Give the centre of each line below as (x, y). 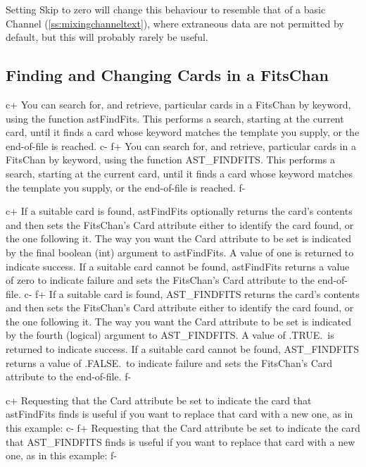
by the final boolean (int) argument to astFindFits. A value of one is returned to (180, 252)
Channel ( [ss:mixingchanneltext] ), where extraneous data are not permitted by (175, 23)
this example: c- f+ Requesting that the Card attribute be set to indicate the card (183, 428)
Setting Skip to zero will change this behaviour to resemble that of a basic (166, 9)
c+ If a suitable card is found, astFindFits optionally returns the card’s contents (179, 211)
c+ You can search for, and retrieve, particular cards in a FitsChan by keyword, (178, 104)
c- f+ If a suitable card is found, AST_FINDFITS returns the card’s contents (192, 293)
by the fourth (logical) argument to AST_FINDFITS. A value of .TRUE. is (170, 335)
